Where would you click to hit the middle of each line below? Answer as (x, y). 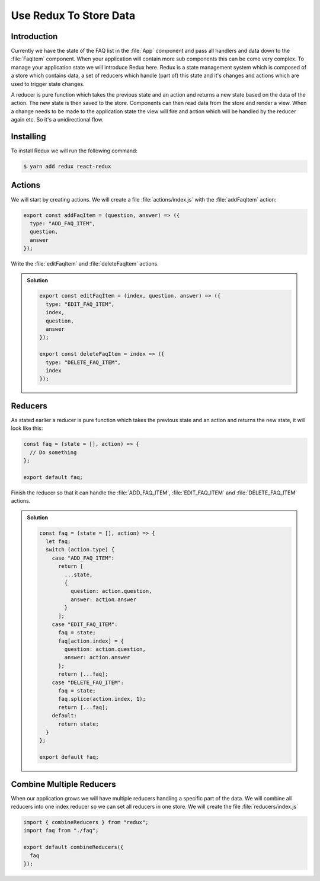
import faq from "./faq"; (61, 831)
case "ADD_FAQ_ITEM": (83, 558)
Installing (29, 137)
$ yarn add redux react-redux (67, 167)
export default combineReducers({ (73, 847)
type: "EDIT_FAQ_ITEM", (80, 304)
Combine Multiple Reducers (64, 784)
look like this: (27, 428)
